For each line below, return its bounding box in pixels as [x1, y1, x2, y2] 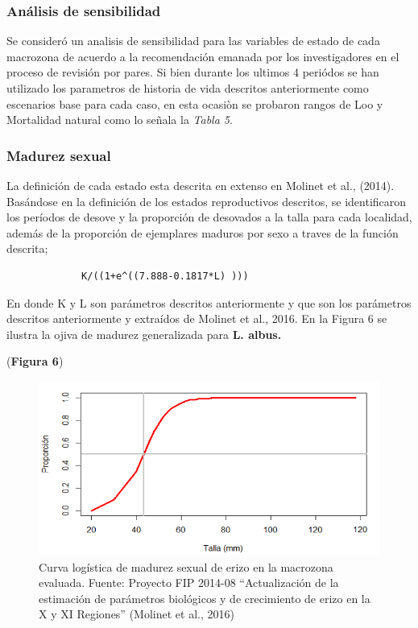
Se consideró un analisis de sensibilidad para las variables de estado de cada [6, 32, 380, 49]
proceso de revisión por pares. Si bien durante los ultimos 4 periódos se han [6, 64, 379, 81]
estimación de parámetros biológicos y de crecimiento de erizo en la [39, 589, 370, 606]
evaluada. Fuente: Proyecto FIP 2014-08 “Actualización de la [39, 574, 339, 591]
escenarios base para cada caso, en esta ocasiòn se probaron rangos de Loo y [6, 95, 383, 112]
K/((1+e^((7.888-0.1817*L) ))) [81, 270, 249, 282]
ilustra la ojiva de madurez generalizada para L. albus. [6, 325, 282, 342]
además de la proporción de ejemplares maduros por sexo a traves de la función [6, 224, 399, 241]
